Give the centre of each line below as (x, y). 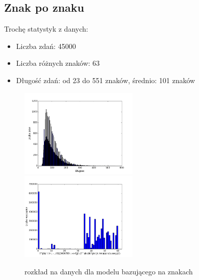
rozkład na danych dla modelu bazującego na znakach (109, 271)
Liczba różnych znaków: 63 (58, 63)
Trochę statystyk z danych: (46, 29)
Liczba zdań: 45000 (46, 46)
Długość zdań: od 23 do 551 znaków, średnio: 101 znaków (106, 80)
